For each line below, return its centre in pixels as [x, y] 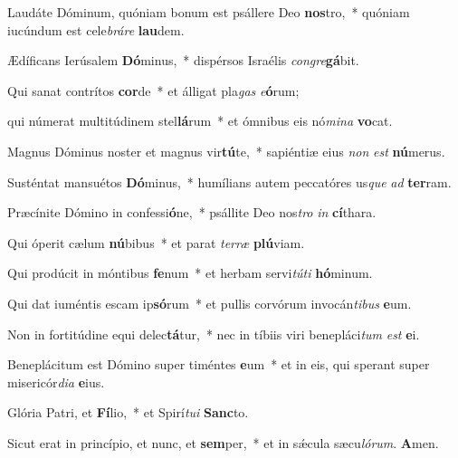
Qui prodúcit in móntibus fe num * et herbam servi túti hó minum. [190, 273]
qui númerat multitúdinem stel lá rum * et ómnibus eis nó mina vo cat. [200, 121]
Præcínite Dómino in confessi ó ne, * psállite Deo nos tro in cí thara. [192, 212]
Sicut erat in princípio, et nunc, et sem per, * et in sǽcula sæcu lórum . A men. [223, 442]
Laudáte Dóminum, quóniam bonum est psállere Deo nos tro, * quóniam [209, 12]
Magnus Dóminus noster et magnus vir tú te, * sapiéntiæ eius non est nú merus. [226, 151]
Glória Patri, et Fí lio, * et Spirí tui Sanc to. [128, 412]
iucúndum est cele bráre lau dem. [96, 29]
